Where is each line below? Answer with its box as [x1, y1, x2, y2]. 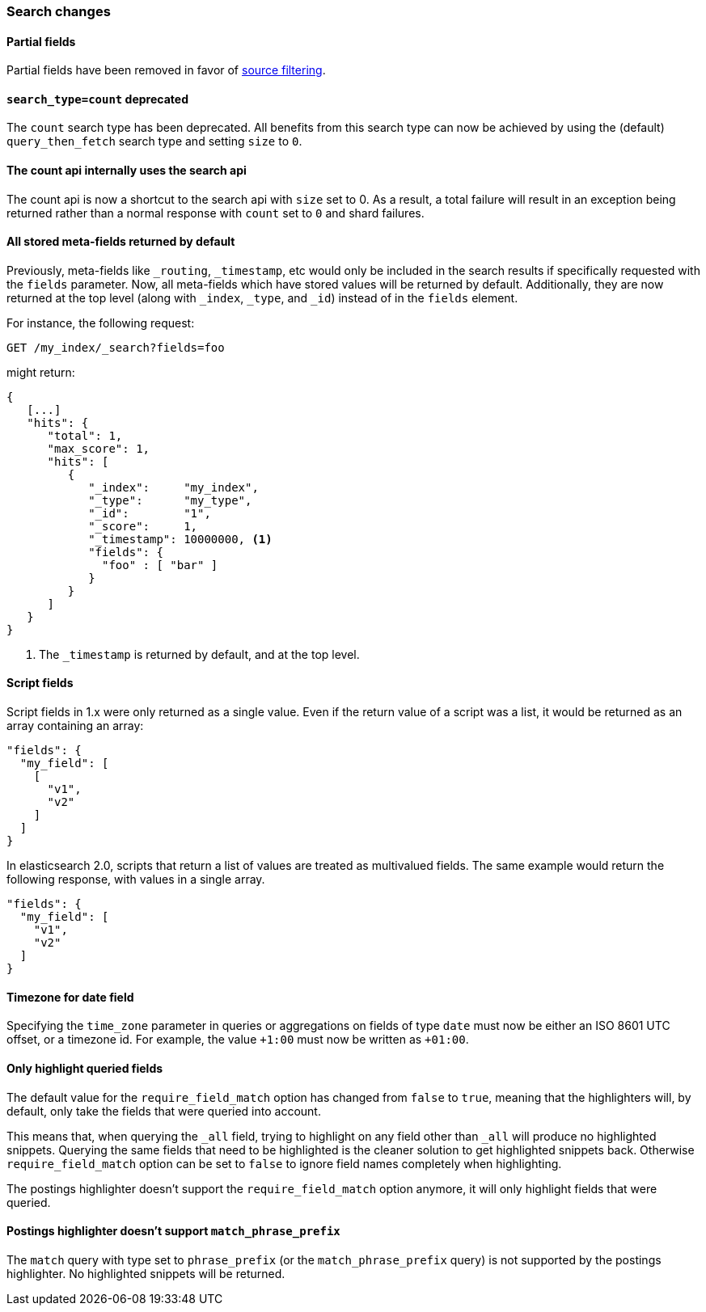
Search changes [6, 3, 111, 19]
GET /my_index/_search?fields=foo [6, 340, 225, 354]
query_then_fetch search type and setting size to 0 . [6, 134, 302, 149]
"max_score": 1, [47, 441, 150, 455]
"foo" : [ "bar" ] [102, 558, 218, 572]
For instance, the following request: [6, 315, 195, 330]
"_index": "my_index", [88, 480, 259, 494]
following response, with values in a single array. [6, 872, 265, 887]
